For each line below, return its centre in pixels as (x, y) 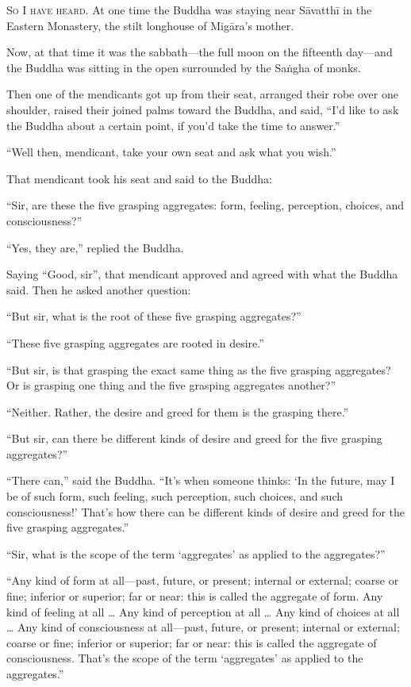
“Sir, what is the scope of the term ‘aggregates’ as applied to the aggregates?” (196, 553)
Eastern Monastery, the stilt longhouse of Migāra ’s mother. (150, 25)
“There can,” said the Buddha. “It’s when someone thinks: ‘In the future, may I (201, 480)
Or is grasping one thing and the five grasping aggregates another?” (171, 385)
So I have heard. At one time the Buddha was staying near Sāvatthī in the (189, 10)
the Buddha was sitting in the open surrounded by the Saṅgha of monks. (184, 67)
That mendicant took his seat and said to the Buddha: (139, 178)
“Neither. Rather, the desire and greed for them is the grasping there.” (178, 411)
